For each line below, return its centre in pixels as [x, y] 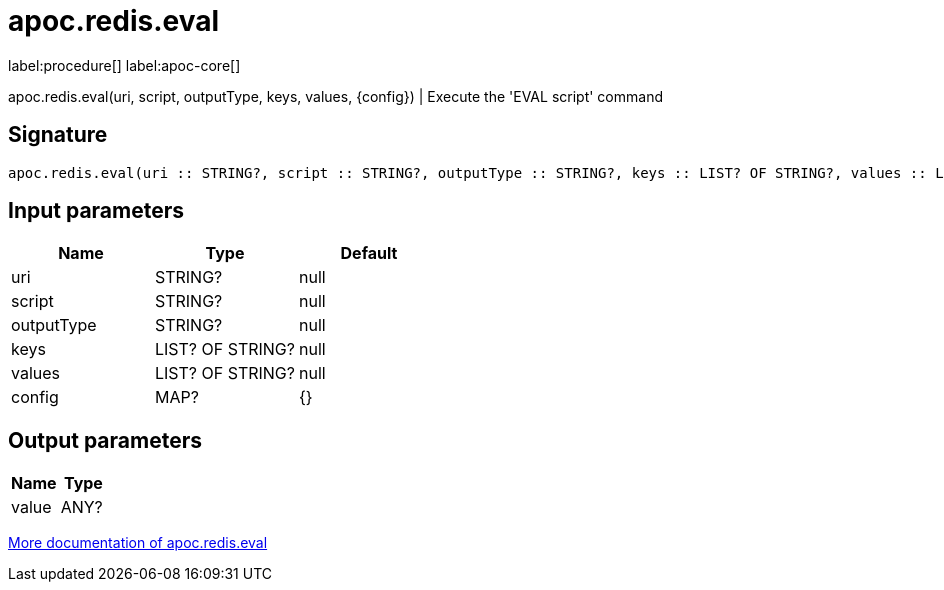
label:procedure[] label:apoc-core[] [124, 65]
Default [369, 253]
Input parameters [96, 211]
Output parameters [105, 440]
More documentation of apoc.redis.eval [138, 543]
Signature [58, 135]
